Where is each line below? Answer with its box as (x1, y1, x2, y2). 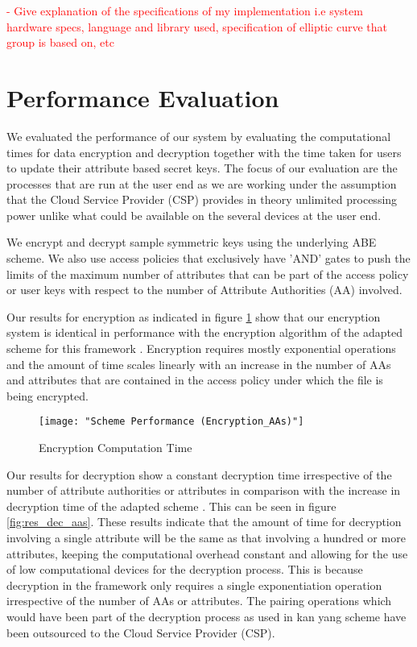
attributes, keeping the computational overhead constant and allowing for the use (6, 545, 408, 562)
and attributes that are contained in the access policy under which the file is (6, 371, 383, 388)
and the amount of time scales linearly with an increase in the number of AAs (6, 355, 391, 372)
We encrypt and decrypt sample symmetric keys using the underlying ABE (6, 234, 377, 251)
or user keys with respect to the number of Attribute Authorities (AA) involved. (6, 281, 403, 298)
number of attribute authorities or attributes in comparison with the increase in (6, 482, 401, 499)
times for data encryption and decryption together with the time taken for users (6, 143, 402, 160)
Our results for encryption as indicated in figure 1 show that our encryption (6, 308, 381, 325)
